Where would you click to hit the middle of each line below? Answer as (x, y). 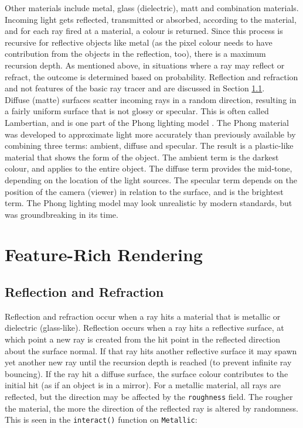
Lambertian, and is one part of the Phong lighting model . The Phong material (147, 122)
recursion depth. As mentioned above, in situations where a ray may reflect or (145, 65)
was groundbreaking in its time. (62, 214)
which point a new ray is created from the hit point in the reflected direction (143, 339)
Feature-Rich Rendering (104, 254)
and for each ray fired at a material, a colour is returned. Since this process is (144, 31)
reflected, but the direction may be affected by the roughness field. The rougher (149, 397)
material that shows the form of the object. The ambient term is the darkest (142, 157)
